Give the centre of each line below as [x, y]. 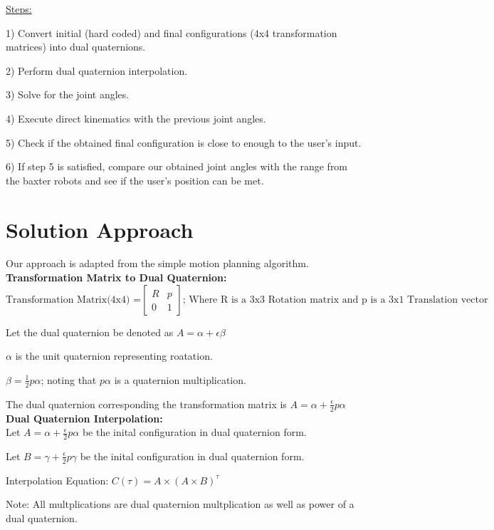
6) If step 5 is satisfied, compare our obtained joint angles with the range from [177, 166]
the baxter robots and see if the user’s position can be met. [135, 180]
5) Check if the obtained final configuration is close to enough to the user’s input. [184, 142]
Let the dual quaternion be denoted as [90, 332]
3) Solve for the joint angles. [68, 94]
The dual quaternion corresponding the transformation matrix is [146, 404]
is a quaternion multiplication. [180, 379]
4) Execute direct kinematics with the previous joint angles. [136, 118]
